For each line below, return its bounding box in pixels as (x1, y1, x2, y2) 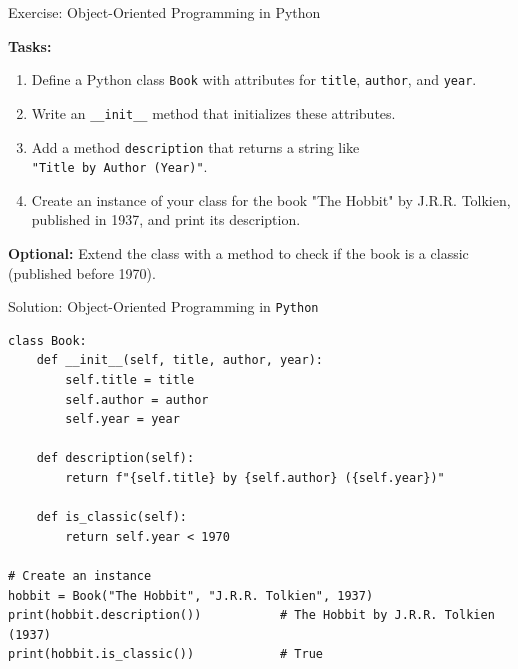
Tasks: (8, 35, 52, 56)
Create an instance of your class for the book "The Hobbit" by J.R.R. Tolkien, (31, 189, 511, 210)
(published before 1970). (8, 262, 156, 283)
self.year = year (65, 412, 180, 427)
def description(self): (36, 451, 195, 466)
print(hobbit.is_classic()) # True (8, 647, 323, 662)
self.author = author (65, 392, 209, 407)
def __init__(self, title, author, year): (36, 353, 323, 368)
